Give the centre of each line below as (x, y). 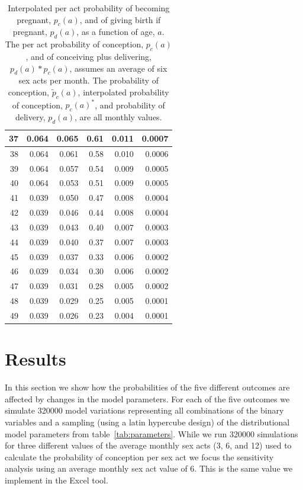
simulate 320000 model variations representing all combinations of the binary (144, 410)
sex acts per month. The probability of (89, 80)
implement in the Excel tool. (57, 480)
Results (36, 359)
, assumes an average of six (118, 68)
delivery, (30, 117)
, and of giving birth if (120, 19)
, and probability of (130, 105)
